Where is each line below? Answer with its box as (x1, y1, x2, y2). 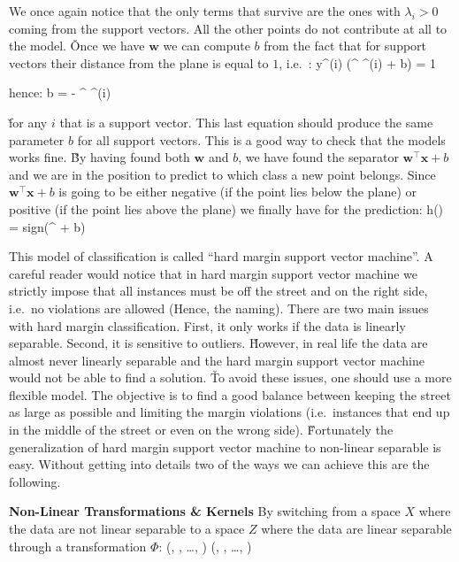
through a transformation (9, 536, 147, 555)
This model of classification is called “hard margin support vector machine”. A (9, 247, 433, 266)
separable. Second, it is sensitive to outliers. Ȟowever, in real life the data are (9, 334, 428, 352)
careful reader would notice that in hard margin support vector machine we (9, 264, 417, 282)
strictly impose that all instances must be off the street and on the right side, (9, 281, 428, 300)
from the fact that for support (264, 36, 427, 55)
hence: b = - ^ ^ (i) (9, 83, 111, 102)
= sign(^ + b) (9, 217, 86, 235)
